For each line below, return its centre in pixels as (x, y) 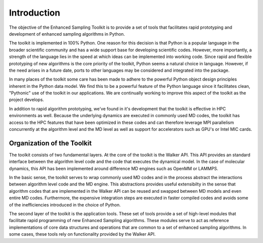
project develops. (27, 100)
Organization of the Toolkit (50, 143)
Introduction (35, 13)
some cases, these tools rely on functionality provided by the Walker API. (82, 234)
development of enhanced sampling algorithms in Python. (67, 34)
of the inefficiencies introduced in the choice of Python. (65, 204)
